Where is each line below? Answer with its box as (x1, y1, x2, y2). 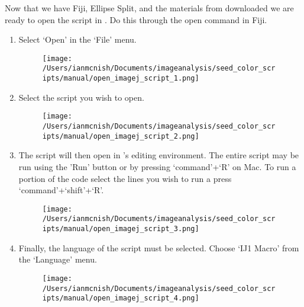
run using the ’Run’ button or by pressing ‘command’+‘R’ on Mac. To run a (18, 160, 296, 172)
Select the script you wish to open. (18, 91, 144, 103)
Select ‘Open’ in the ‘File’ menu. (18, 33, 137, 46)
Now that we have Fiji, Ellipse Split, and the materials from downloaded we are (5, 2, 294, 14)
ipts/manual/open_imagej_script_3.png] (42, 225, 199, 233)
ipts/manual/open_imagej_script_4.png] (42, 294, 199, 303)
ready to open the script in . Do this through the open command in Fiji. (5, 13, 267, 25)
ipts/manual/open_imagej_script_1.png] (42, 74, 199, 83)
